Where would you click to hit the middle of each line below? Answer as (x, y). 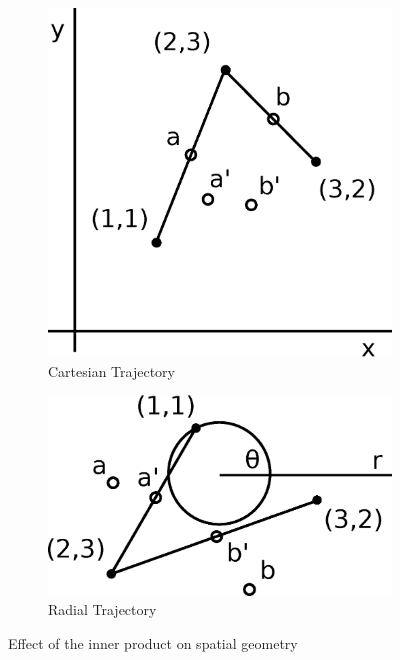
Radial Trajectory (102, 609)
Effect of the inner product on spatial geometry (153, 643)
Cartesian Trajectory (111, 370)
